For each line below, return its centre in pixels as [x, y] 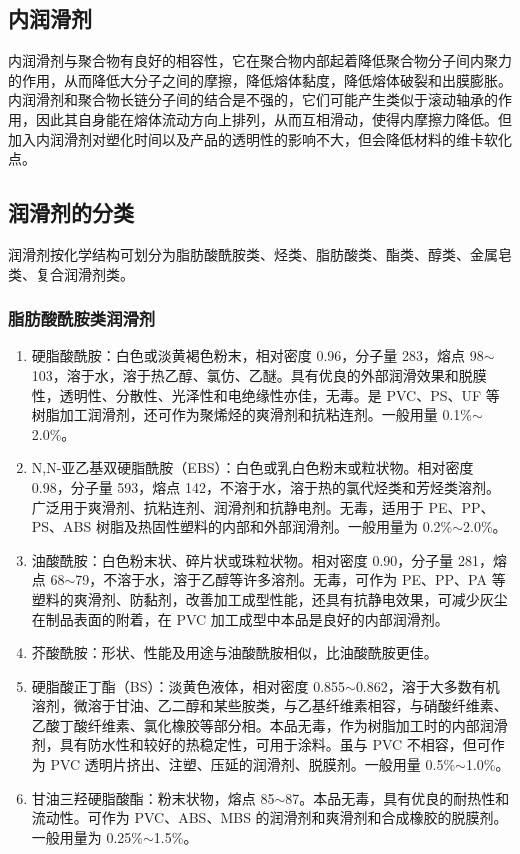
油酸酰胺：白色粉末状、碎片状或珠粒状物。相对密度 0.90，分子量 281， [262, 559]
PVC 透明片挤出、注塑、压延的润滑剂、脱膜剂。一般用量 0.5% [253, 764]
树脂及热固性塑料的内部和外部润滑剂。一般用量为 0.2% [274, 526]
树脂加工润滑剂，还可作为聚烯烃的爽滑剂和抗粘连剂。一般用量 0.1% [252, 414]
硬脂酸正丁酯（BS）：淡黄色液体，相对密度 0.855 [188, 685]
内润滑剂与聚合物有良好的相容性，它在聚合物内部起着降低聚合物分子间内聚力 [260, 60]
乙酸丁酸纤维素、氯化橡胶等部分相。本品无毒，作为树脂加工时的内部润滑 [269, 724]
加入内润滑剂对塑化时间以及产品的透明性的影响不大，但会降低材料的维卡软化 [260, 138]
